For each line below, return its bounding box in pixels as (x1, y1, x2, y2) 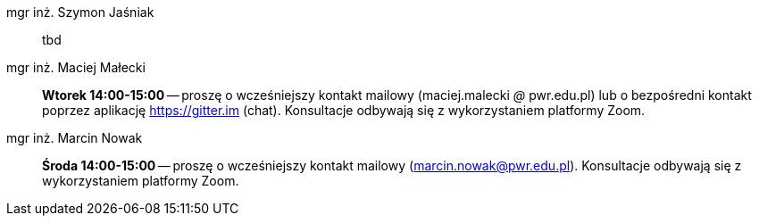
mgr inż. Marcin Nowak (6, 130, 143, 145)
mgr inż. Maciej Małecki (6, 60, 146, 75)
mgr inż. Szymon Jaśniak (6, 4, 154, 20)
